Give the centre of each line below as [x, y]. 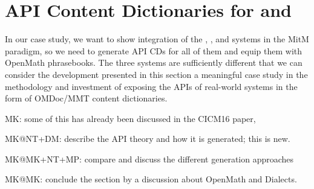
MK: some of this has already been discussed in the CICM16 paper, [130, 118]
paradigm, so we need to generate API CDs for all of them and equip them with [154, 50]
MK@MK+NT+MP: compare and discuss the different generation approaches [149, 159]
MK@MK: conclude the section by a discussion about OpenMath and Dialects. [151, 179]
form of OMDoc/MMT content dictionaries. [86, 98]
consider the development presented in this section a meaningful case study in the [156, 74]
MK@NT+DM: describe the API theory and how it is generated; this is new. [148, 139]
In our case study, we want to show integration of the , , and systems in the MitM [157, 39]
